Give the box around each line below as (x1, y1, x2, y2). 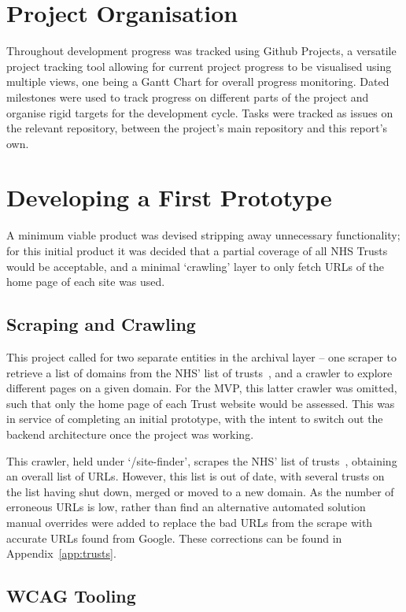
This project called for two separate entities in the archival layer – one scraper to (6, 348, 397, 365)
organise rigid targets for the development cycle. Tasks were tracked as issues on (6, 104, 393, 121)
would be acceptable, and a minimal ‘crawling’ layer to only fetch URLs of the (6, 258, 385, 274)
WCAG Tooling (6, 584, 136, 608)
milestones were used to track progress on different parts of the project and (6, 88, 369, 105)
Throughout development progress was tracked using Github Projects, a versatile (6, 43, 397, 59)
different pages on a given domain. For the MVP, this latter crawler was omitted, (6, 380, 397, 396)
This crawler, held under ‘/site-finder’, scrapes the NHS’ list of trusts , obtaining (6, 452, 397, 469)
